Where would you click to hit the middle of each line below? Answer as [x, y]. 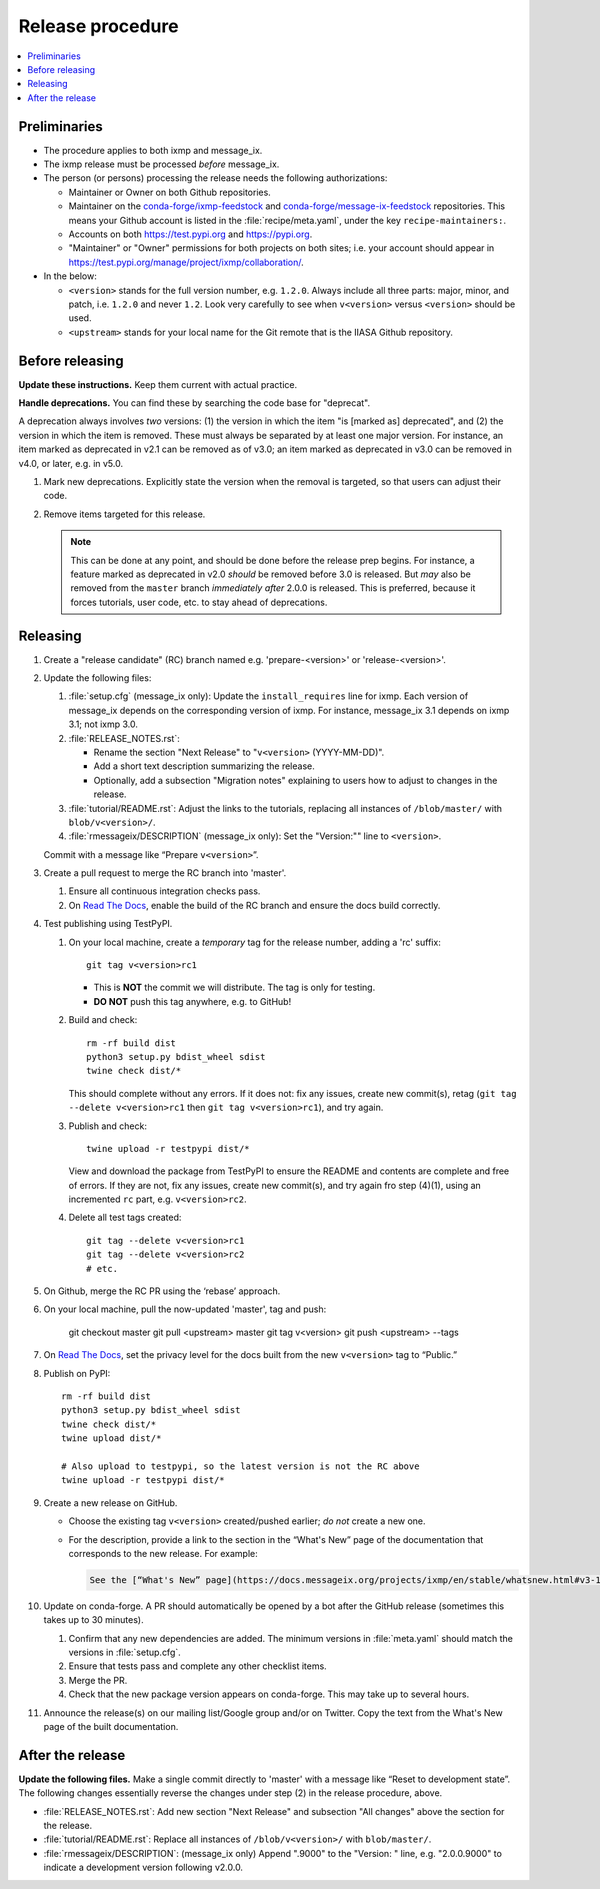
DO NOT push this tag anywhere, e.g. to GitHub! [192, 1001]
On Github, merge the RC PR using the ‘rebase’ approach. [162, 1291]
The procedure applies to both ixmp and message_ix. [153, 150]
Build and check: [103, 1020]
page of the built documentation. [111, 1726]
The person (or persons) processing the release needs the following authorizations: [215, 178]
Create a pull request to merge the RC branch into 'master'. [165, 873]
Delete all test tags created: [125, 1217]
